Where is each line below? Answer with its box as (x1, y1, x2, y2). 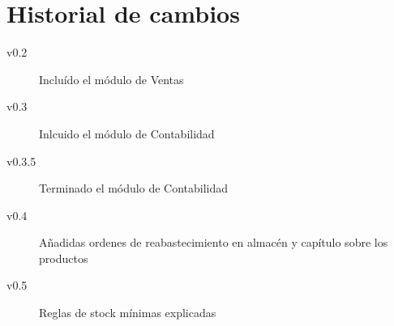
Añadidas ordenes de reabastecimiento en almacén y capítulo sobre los (39, 234, 388, 251)
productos (39, 249, 88, 266)
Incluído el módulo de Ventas (39, 70, 184, 87)
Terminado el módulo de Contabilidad (39, 180, 229, 197)
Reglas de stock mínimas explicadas (39, 304, 216, 321)
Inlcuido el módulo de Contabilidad (39, 125, 215, 142)
